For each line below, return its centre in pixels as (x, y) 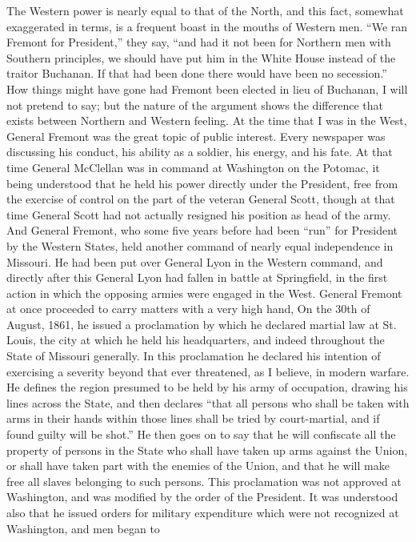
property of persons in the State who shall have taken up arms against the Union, (207, 450)
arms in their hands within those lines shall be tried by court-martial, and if (193, 418)
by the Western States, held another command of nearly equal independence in (200, 245)
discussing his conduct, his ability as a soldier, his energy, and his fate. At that (200, 152)
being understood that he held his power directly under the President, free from (202, 183)
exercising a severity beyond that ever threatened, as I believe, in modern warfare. (208, 371)
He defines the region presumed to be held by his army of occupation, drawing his (207, 387)
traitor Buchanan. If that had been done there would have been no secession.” (197, 73)
